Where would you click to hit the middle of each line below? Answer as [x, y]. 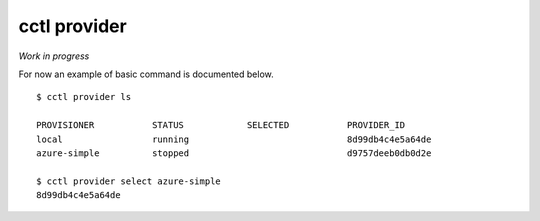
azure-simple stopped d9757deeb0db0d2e [234, 153]
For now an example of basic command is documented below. [146, 74]
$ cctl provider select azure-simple [129, 181]
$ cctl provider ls [84, 97]
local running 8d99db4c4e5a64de [234, 139]
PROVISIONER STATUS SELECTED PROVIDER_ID [221, 125]
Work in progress [54, 56]
